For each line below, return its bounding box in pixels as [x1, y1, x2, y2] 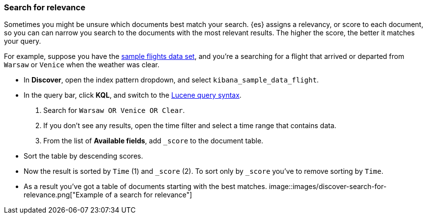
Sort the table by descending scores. [24, 152, 143, 161]
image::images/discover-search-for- [269, 182, 387, 191]
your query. [4, 37, 41, 46]
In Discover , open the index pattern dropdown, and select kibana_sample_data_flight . [24, 76, 319, 84]
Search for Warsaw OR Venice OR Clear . [43, 106, 185, 115]
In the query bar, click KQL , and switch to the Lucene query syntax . [24, 91, 242, 100]
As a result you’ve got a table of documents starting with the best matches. [24, 182, 267, 191]
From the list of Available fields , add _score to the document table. [43, 136, 264, 145]
